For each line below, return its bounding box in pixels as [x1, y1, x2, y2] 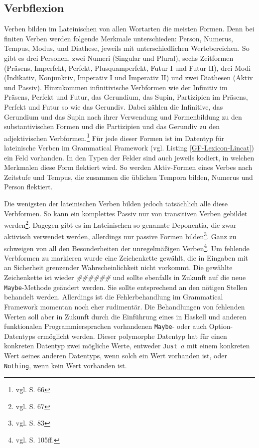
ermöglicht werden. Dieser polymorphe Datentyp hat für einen [37, 330, 227, 341]
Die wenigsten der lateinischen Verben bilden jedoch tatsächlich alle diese [4, 198, 228, 208]
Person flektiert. [4, 181, 53, 192]
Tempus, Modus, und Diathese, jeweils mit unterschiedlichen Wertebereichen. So [4, 43, 250, 53]
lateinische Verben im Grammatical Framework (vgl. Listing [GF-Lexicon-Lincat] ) [4, 142, 254, 152]
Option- [209, 321, 233, 331]
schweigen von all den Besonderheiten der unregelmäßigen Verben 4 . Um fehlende [4, 241, 250, 253]
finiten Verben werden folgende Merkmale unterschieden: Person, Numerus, [4, 33, 233, 43]
